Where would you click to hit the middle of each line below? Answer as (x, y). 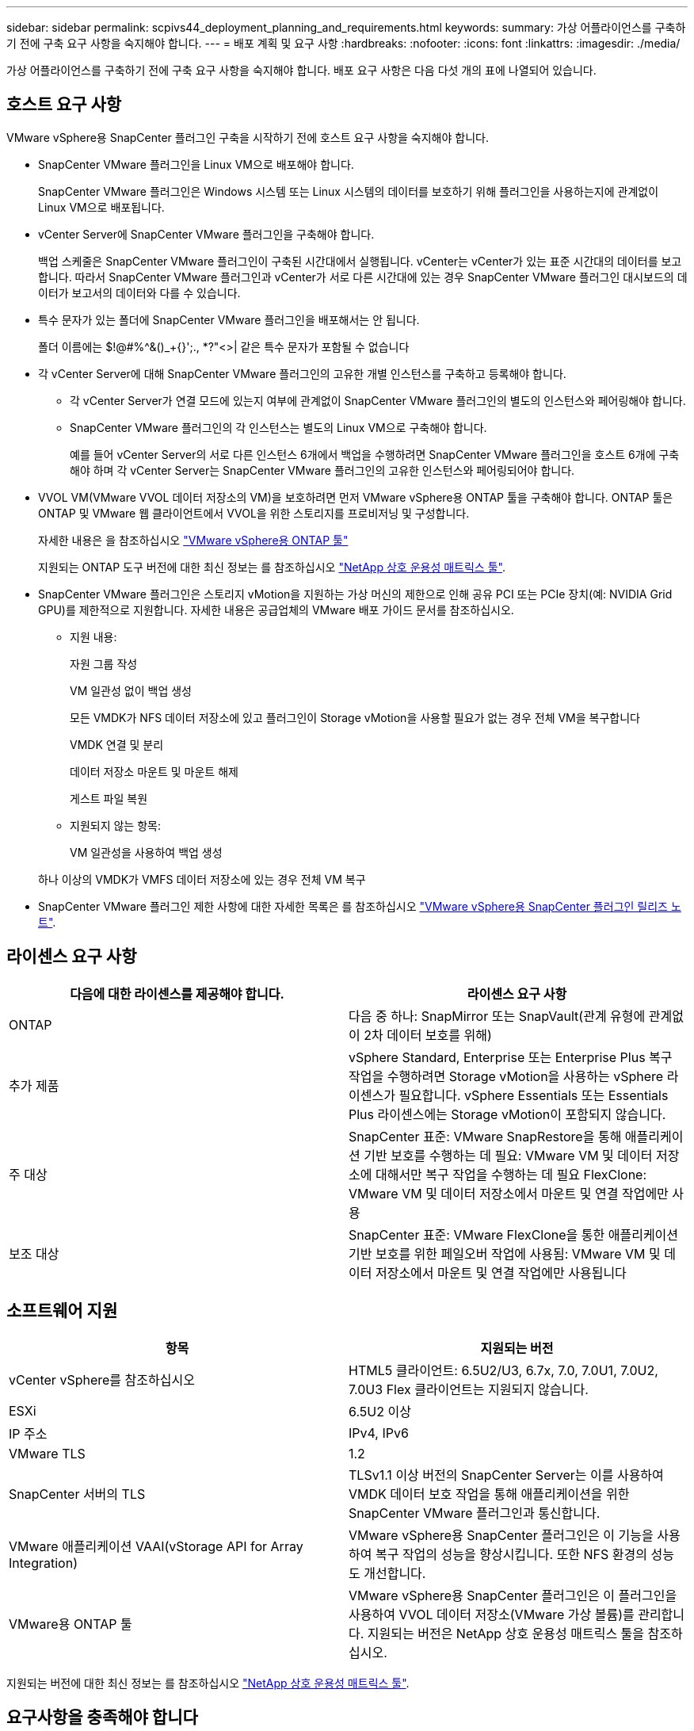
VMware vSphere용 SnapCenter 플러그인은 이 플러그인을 (513, 1595)
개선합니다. (395, 1573)
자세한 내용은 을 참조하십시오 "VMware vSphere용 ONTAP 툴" (193, 540)
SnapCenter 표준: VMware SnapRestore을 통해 (485, 1136)
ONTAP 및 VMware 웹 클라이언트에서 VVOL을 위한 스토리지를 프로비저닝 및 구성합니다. (254, 513)
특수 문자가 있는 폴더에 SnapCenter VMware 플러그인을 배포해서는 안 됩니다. (229, 319)
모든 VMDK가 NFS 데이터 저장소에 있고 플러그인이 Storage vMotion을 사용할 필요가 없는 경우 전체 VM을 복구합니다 (355, 717)
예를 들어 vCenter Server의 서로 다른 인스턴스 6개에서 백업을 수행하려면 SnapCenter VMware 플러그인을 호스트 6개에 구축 (375, 454)
